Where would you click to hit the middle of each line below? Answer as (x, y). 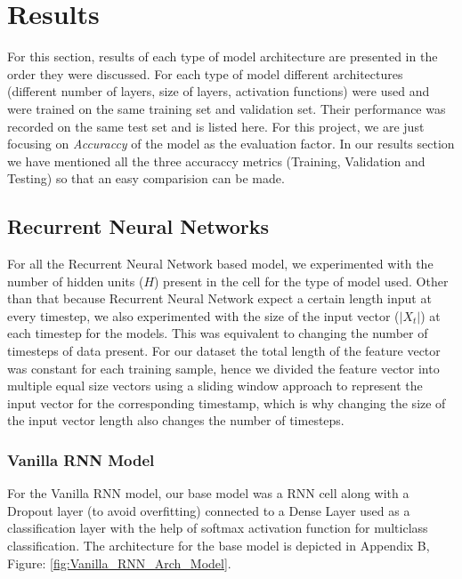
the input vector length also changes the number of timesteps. (176, 420)
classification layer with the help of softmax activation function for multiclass (218, 528)
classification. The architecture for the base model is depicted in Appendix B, (219, 546)
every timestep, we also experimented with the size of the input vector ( (203, 315)
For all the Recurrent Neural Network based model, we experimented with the (220, 264)
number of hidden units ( (76, 281)
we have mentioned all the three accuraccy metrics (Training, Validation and (216, 161)
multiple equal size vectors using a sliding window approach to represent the (215, 386)
